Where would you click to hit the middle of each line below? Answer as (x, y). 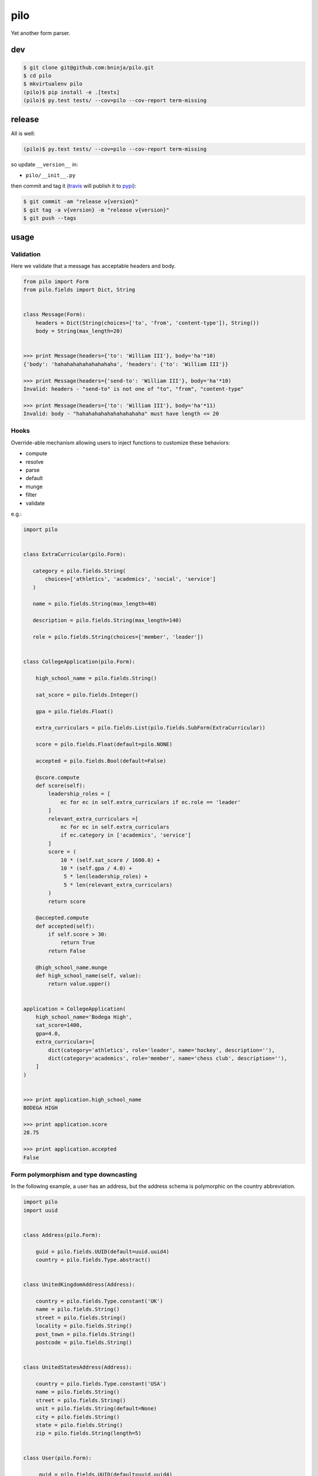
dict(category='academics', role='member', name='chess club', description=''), (168, 1058)
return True (78, 943)
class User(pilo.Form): (58, 1458)
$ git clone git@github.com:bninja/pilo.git (89, 67)
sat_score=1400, (59, 1025)
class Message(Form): (54, 315)
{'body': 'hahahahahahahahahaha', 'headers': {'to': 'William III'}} (126, 364)
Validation (26, 254)
